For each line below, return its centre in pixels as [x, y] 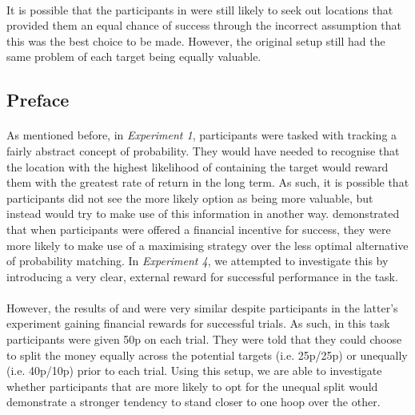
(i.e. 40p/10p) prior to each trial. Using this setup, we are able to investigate [194, 371]
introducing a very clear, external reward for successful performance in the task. [202, 276]
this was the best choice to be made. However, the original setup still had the [196, 40]
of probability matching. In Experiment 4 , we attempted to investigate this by [198, 261]
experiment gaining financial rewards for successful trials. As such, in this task [198, 323]
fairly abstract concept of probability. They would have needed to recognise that [203, 150]
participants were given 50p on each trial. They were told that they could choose [204, 339]
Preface [38, 100]
